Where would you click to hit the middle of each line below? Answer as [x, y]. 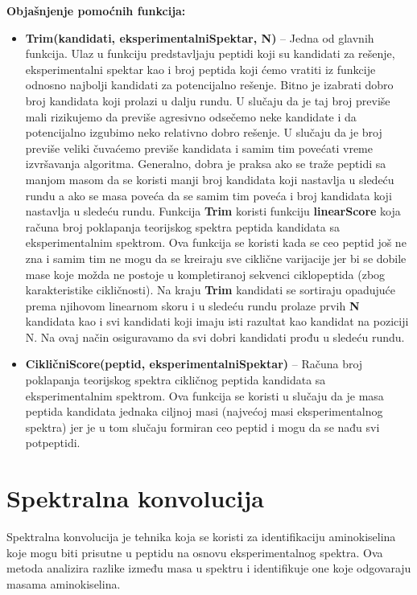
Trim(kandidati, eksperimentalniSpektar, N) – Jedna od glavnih [200, 37]
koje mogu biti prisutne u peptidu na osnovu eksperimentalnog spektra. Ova [195, 552]
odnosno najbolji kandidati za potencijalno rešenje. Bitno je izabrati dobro [209, 85]
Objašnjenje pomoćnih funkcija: [96, 10]
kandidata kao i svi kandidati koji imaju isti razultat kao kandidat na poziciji [217, 321]
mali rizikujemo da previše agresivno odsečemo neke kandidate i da [191, 116]
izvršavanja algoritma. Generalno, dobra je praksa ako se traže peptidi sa [206, 164]
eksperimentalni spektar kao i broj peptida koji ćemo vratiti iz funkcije [200, 69]
